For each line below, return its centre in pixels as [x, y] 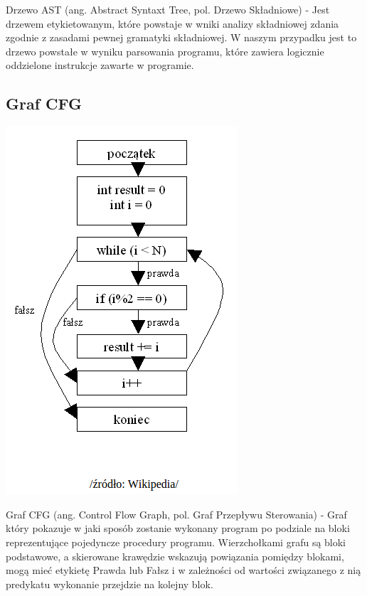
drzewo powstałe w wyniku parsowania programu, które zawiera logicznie [165, 51]
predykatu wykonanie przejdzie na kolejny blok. [110, 584]
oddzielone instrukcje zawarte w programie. [100, 65]
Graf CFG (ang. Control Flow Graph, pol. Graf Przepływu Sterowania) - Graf [176, 514]
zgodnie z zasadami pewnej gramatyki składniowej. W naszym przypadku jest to [181, 37]
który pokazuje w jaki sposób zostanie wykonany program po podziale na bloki [178, 528]
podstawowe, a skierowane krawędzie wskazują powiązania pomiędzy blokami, [175, 556]
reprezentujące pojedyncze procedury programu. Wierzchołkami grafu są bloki [176, 542]
